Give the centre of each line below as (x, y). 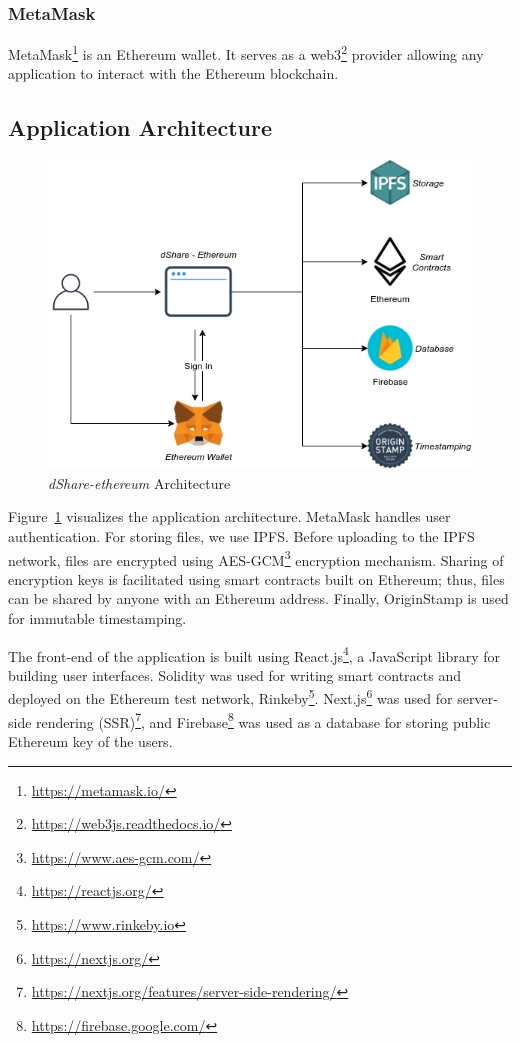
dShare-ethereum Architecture (139, 482)
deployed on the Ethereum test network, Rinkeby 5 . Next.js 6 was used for (230, 697)
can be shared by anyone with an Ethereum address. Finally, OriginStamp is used (258, 598)
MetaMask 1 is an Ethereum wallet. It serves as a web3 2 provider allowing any (246, 52)
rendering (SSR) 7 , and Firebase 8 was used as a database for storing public (263, 720)
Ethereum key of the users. (90, 740)
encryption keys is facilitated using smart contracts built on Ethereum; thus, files (256, 578)
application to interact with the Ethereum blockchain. (173, 73)
